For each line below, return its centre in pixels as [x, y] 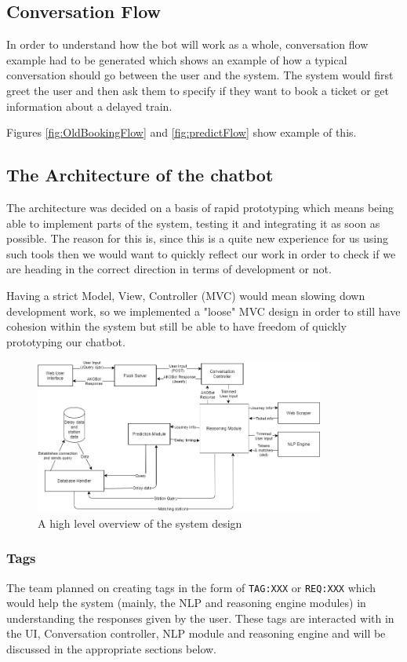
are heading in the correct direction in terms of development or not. [169, 269]
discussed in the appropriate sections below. [112, 649]
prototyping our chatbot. [66, 341]
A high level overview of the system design [140, 523]
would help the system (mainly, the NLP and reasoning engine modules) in [186, 603]
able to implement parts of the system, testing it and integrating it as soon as [193, 223]
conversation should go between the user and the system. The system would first [200, 75]
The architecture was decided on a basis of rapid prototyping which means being [200, 207]
